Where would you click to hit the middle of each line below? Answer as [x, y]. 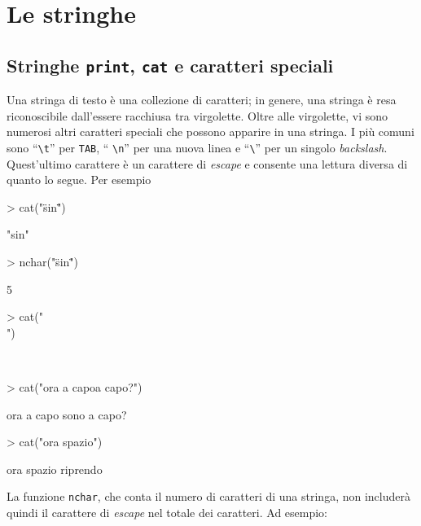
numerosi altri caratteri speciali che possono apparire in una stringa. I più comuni [210, 131]
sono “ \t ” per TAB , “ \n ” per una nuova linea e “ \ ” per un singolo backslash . [197, 147]
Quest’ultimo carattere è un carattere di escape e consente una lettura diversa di [207, 163]
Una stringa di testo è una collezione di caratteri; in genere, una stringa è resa [202, 100]
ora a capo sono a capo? [67, 414]
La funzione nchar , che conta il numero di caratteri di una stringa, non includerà [208, 496]
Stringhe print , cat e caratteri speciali [170, 65]
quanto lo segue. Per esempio [79, 180]
